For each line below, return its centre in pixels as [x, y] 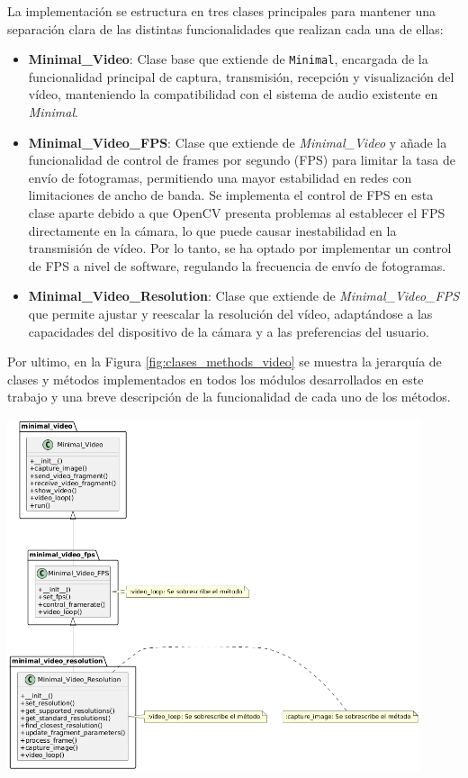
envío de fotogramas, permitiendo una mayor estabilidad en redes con [220, 177]
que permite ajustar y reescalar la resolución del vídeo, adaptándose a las [230, 313]
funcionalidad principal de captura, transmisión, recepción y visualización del [241, 76]
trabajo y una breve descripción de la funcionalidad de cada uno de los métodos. [229, 397]
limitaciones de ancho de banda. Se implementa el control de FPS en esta [231, 195]
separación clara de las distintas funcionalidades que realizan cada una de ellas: [225, 28]
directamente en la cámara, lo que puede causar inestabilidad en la [212, 230]
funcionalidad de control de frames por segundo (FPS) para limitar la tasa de [242, 160]
